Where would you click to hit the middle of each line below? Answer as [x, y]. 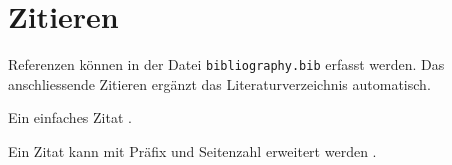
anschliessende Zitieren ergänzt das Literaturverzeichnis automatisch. [219, 83]
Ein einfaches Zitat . [70, 117]
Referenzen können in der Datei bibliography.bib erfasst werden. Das [226, 64]
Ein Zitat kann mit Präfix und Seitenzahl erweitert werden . [192, 150]
